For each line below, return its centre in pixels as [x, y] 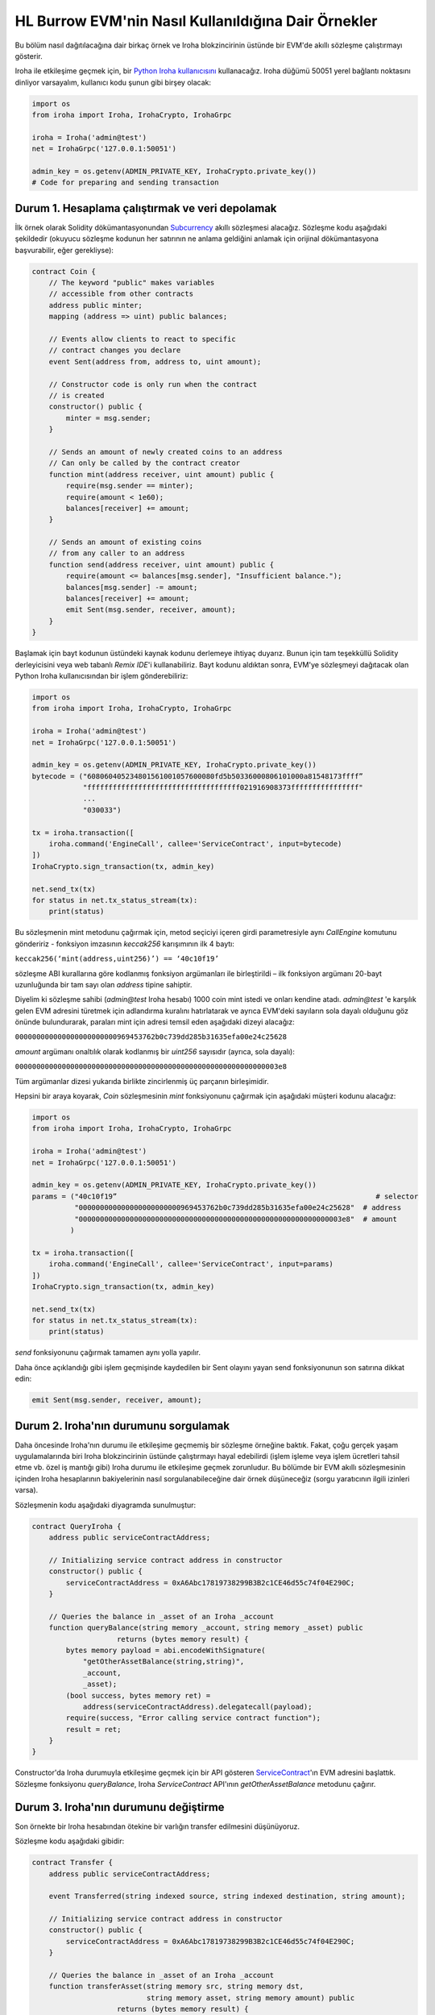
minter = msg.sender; [108, 418]
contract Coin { [64, 271]
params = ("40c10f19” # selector [225, 1196]
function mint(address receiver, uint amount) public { [162, 474]
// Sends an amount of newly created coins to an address [166, 452]
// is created [77, 395]
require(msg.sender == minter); [129, 486]
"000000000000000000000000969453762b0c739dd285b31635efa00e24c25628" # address [238, 1208]
